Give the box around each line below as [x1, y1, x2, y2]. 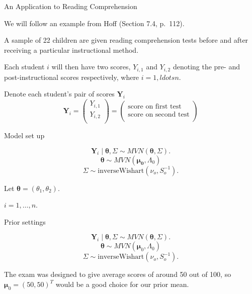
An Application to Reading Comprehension [4, 1, 137, 11]
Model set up [4, 130, 45, 141]
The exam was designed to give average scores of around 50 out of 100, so [4, 269, 231, 279]
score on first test [128, 103, 182, 110]
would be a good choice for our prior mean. [55, 279, 189, 289]
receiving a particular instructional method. [4, 44, 139, 55]
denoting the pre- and [173, 61, 240, 72]
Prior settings [4, 216, 46, 227]
